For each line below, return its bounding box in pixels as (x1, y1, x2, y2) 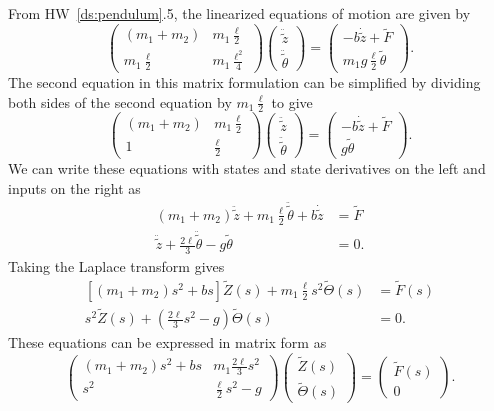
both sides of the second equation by (8, 91, 232, 112)
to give (271, 91, 313, 112)
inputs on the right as (8, 177, 141, 198)
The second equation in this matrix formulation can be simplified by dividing (8, 71, 481, 92)
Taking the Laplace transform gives (8, 255, 225, 276)
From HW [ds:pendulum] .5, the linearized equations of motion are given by (8, 3, 471, 23)
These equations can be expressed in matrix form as (8, 332, 327, 353)
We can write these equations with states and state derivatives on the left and (8, 158, 486, 179)
